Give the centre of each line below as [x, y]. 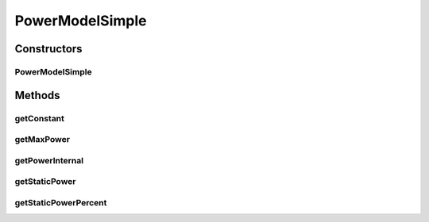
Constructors [48, 49]
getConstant [40, 118]
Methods [37, 95]
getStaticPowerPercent [61, 202]
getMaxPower [43, 140]
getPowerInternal [49, 160]
